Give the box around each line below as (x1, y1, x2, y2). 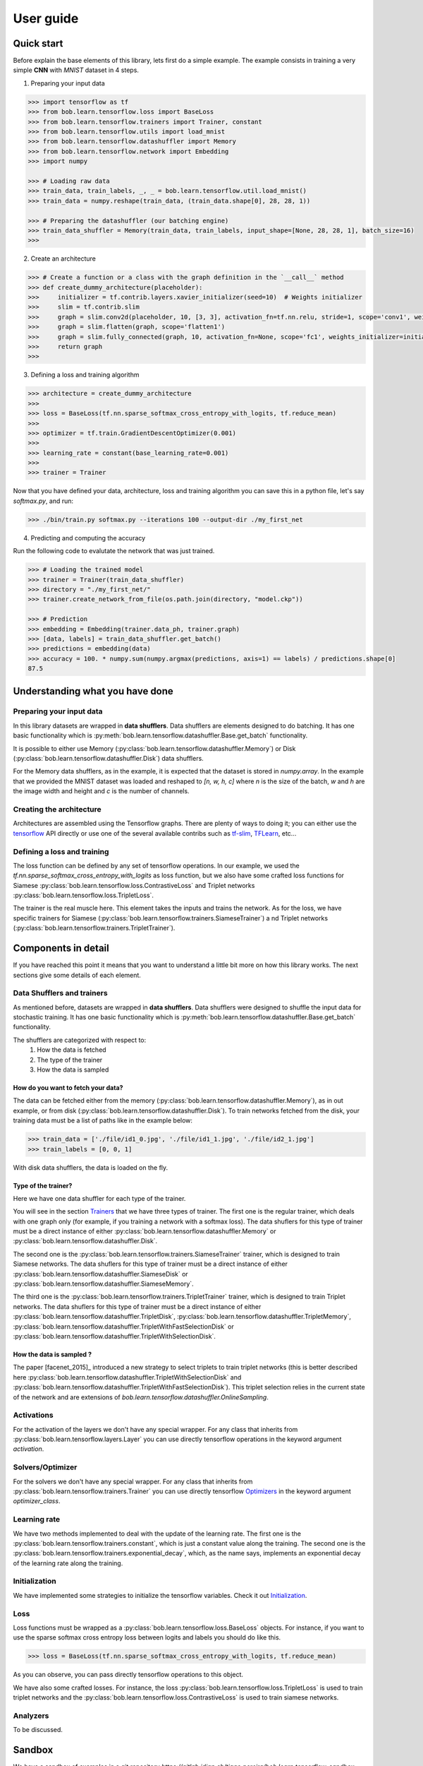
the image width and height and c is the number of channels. (13, 787, 190, 795)
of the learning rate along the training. (13, 1558, 123, 1568)
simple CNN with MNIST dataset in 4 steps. (13, 66, 139, 74)
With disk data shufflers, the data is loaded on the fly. (13, 1163, 168, 1172)
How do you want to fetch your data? (13, 1084, 123, 1091)
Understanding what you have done (13, 685, 174, 697)
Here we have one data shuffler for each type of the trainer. (13, 1194, 186, 1202)
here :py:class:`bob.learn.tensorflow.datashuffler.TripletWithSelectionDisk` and (13, 1373, 242, 1381)
